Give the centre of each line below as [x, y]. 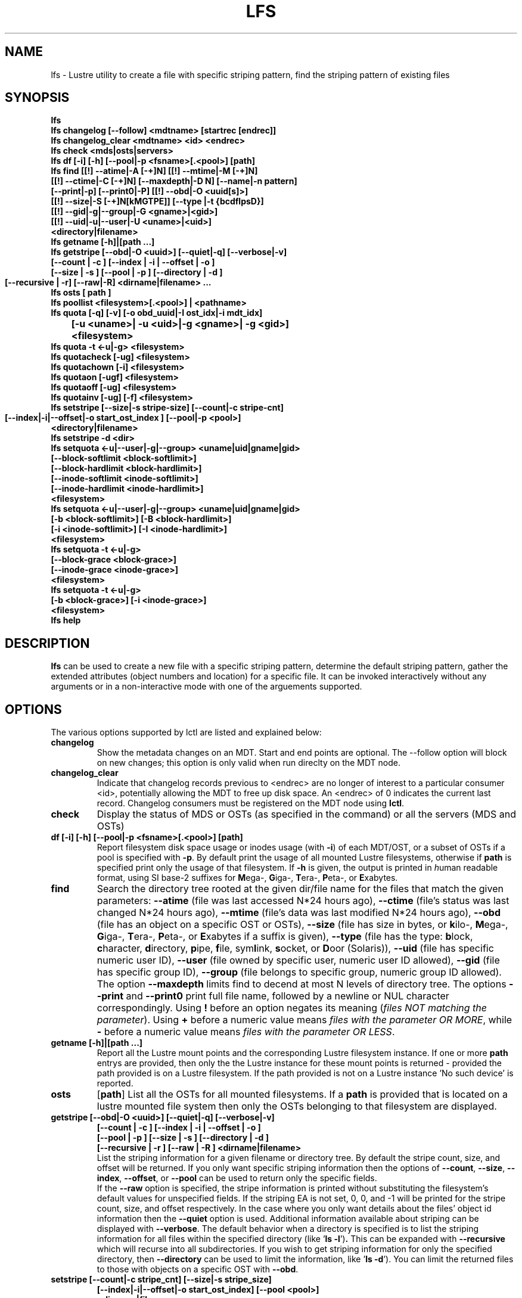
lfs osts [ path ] [81, 293]
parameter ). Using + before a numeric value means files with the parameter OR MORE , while [304, 1020]
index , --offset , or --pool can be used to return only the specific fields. [237, 1178]
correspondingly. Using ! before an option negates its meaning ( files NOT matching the [292, 1008]
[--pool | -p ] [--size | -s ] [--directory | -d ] [183, 1138]
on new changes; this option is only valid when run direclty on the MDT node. [248, 763]
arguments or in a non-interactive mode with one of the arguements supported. [206, 687]
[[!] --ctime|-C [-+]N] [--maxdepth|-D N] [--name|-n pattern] [174, 181]
